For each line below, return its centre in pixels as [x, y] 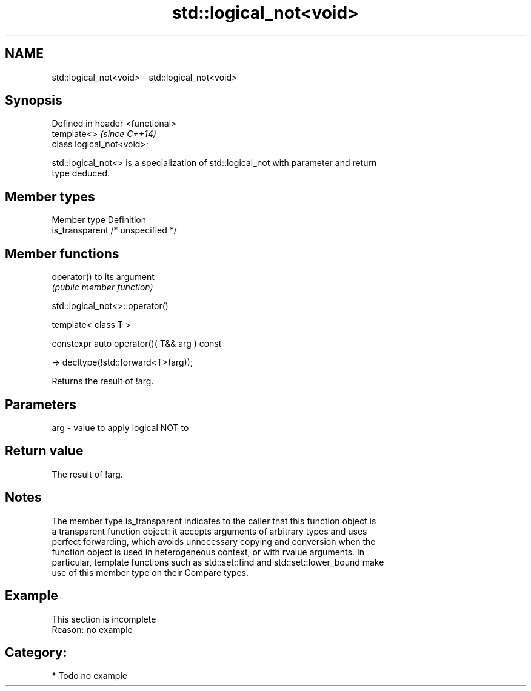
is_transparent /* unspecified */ [114, 230]
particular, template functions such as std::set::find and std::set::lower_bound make [218, 562]
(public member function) [102, 287]
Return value [44, 451]
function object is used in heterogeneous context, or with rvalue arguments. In [208, 552]
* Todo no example [89, 676]
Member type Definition [99, 220]
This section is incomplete [104, 619]
